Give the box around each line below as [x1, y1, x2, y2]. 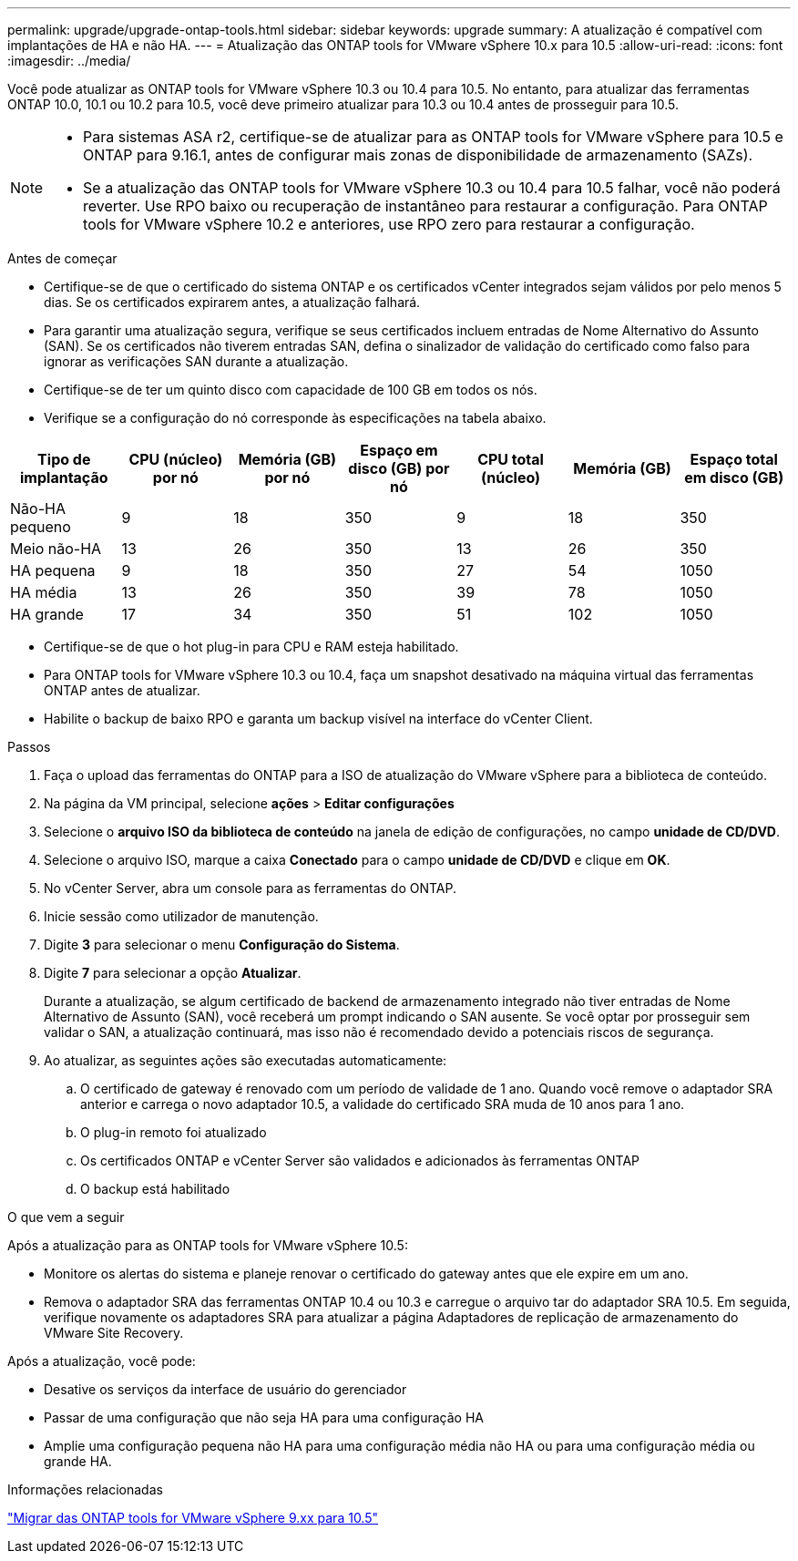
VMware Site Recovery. [44, 1325, 184, 1340]
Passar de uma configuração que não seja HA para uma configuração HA [44, 1410, 484, 1425]
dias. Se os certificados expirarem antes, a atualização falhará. [44, 294, 421, 310]
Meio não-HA [10, 539, 102, 558]
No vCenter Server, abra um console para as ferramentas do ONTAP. [44, 880, 456, 896]
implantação [20, 468, 108, 487]
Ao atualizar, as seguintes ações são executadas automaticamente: [44, 1053, 447, 1068]
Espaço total [690, 450, 778, 468]
